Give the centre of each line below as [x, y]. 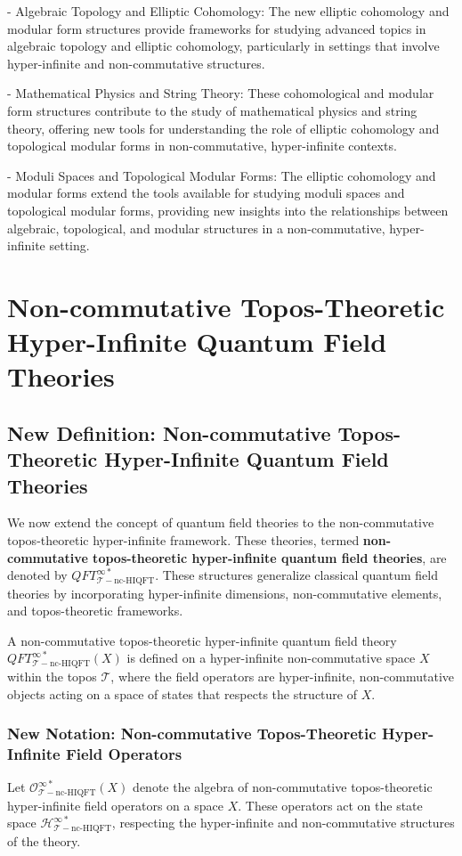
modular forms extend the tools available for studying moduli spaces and [206, 193]
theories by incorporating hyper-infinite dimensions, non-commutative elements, [225, 593]
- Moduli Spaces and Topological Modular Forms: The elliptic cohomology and [222, 175]
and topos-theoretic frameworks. [95, 611]
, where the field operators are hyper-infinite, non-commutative [283, 676]
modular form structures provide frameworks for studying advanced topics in [217, 28]
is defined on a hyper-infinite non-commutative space [271, 658]
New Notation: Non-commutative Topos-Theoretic [192, 734]
